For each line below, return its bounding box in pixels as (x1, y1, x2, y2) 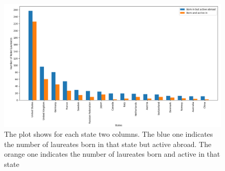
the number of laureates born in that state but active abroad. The (4, 138, 212, 149)
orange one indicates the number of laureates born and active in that (4, 149, 220, 159)
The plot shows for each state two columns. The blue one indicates (4, 129, 213, 139)
